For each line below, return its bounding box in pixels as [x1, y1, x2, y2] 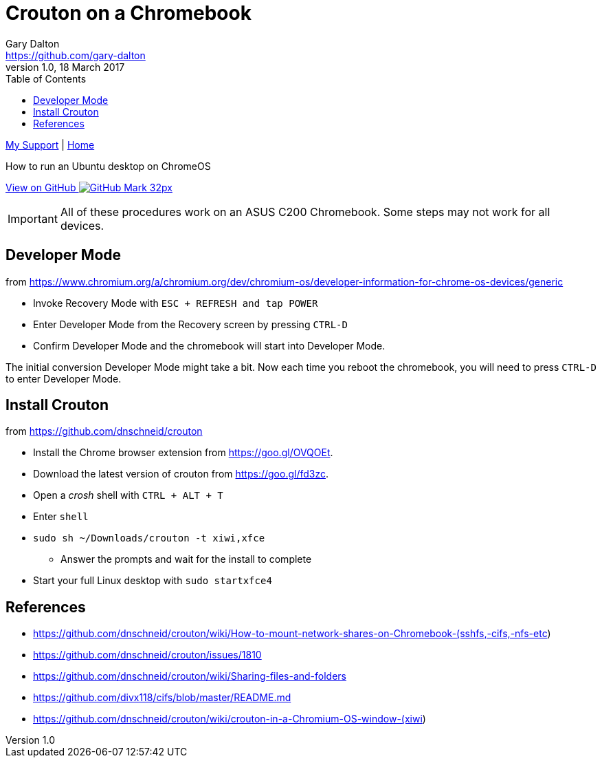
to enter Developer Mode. [5, 372, 122, 385]
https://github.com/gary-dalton [5, 49, 146, 61]
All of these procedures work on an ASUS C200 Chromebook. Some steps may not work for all [60, 204, 550, 219]
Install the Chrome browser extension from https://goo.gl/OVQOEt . [33, 447, 333, 459]
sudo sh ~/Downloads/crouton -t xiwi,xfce [33, 533, 265, 544]
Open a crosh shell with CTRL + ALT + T [33, 489, 223, 502]
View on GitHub [5, 181, 76, 193]
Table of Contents [5, 72, 87, 85]
